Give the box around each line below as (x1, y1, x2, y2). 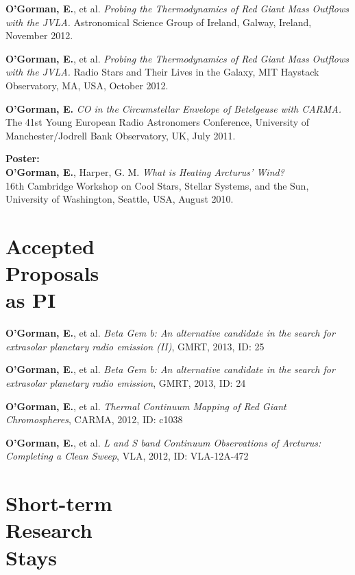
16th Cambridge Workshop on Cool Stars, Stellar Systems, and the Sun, (5, 178, 309, 192)
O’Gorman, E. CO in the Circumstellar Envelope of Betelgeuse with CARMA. (5, 101, 342, 115)
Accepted (5, 232, 95, 260)
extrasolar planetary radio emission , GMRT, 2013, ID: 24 (5, 376, 246, 390)
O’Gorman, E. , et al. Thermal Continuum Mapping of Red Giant (5, 398, 286, 413)
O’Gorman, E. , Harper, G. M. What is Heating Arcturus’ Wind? (5, 164, 284, 179)
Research (5, 516, 93, 544)
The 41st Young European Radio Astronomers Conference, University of (5, 115, 310, 129)
